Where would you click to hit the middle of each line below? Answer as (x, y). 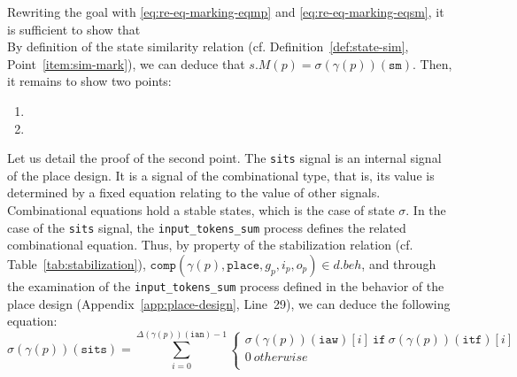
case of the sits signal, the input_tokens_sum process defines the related (207, 227)
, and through (399, 263)
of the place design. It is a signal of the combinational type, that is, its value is (221, 175)
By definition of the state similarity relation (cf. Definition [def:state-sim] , (208, 46)
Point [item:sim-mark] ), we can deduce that (126, 63)
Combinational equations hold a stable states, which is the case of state (201, 210)
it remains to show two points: (89, 81)
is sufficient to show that (74, 29)
